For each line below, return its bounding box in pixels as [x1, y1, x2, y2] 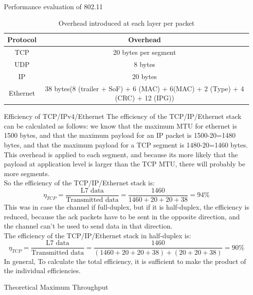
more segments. [4, 168, 50, 178]
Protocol [7, 34, 37, 45]
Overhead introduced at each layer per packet [58, 17, 195, 28]
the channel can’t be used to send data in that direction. [4, 221, 173, 231]
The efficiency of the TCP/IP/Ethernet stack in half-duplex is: [4, 230, 191, 240]
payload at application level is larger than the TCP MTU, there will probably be [4, 159, 245, 169]
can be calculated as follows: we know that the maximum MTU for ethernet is [4, 120, 237, 131]
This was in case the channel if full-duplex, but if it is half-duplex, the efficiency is [4, 202, 249, 212]
